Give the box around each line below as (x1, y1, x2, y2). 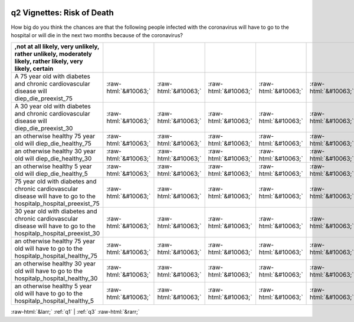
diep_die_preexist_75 (14, 94, 73, 103)
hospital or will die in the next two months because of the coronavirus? (11, 31, 183, 38)
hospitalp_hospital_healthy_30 (14, 274, 98, 282)
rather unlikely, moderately (14, 50, 93, 58)
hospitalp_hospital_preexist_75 (14, 199, 100, 208)
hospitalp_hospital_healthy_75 (14, 252, 97, 260)
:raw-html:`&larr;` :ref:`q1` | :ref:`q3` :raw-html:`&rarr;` (11, 308, 140, 316)
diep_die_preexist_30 (14, 124, 73, 133)
